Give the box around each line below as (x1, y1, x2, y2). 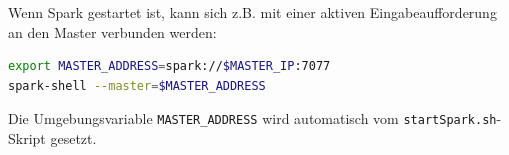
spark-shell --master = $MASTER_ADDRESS (8, 78, 266, 93)
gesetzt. (50, 128, 97, 149)
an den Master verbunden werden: (8, 21, 217, 42)
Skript (8, 128, 46, 149)
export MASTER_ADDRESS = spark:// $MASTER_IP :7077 (8, 59, 331, 74)
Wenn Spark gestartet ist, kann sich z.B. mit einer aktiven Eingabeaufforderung (8, 2, 497, 22)
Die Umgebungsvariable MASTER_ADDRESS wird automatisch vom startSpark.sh (8, 108, 497, 129)
